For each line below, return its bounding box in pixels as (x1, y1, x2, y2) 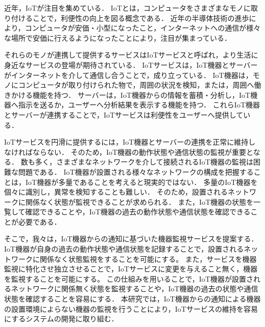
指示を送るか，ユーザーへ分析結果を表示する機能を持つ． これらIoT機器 (18, 99, 260, 110)
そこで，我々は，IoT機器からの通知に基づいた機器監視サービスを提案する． (4, 233, 258, 244)
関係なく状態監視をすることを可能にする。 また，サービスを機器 (39, 253, 257, 264)
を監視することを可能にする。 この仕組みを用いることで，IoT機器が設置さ (4, 273, 253, 284)
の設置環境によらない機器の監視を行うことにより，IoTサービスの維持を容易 (4, 303, 258, 314)
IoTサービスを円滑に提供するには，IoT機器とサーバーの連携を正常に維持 (4, 137, 249, 147)
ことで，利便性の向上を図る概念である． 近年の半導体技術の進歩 (32, 12, 249, 23)
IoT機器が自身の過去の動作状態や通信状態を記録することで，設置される (4, 243, 244, 254)
